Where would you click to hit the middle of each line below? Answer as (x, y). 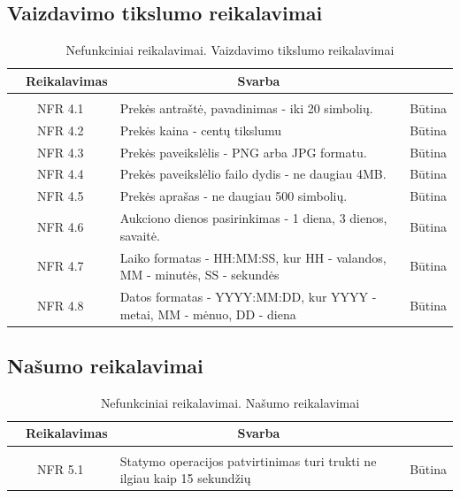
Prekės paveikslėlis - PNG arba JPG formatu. (243, 152)
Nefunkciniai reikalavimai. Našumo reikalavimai (230, 402)
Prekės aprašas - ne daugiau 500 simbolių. (234, 196)
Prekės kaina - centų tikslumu (201, 130)
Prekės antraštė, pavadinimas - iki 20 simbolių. (246, 107)
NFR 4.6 (61, 226)
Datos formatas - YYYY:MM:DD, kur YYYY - (248, 296)
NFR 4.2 (61, 130)
